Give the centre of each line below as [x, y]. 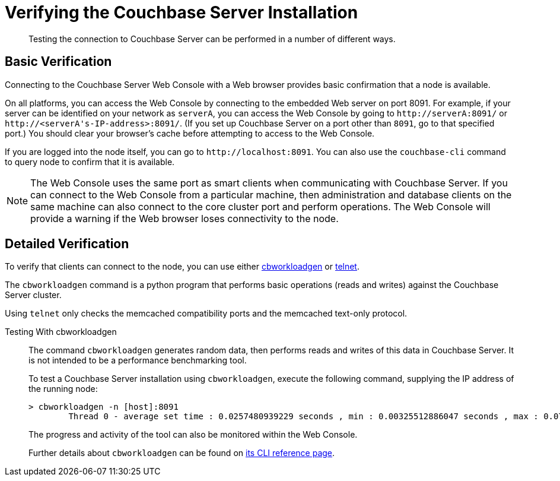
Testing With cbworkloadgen [61, 332]
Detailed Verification [67, 244]
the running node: [63, 389]
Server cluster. [33, 295]
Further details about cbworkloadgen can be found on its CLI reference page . [182, 453]
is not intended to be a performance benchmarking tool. [138, 360]
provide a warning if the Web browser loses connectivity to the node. [184, 218]
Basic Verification [58, 62]
